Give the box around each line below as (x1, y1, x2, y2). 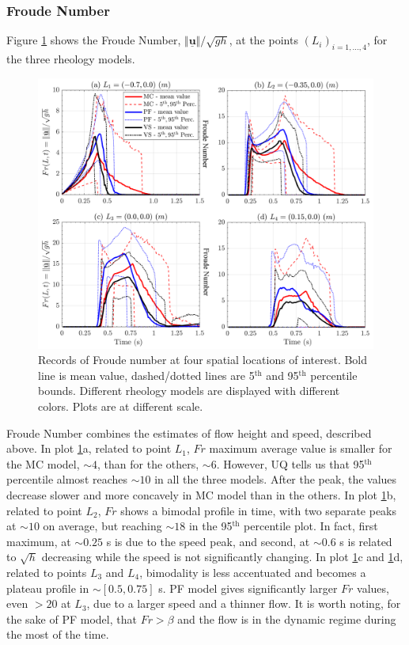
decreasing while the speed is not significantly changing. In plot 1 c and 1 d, (41, 548, 403, 565)
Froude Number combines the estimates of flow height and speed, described (6, 424, 372, 441)
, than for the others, (97, 455, 199, 472)
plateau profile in (6, 579, 89, 596)
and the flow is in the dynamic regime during (177, 610, 396, 627)
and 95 (266, 366, 299, 383)
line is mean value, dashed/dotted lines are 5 (38, 366, 255, 383)
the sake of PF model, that (6, 610, 137, 627)
